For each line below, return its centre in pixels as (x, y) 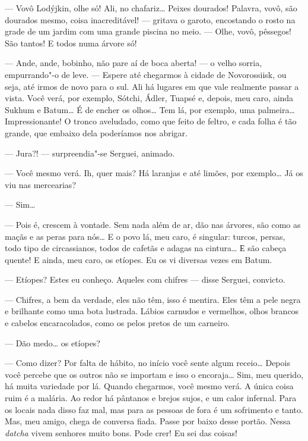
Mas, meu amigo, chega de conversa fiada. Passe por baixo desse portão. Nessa (148, 421)
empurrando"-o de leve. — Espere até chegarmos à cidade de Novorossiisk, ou (146, 74)
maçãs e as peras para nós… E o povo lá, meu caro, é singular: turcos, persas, (145, 236)
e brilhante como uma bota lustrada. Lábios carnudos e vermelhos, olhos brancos (152, 311)
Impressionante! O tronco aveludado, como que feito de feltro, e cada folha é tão (151, 121)
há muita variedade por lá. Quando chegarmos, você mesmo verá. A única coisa (149, 386)
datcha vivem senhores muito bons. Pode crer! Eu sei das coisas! (121, 432)
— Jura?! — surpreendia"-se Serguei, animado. (90, 153)
